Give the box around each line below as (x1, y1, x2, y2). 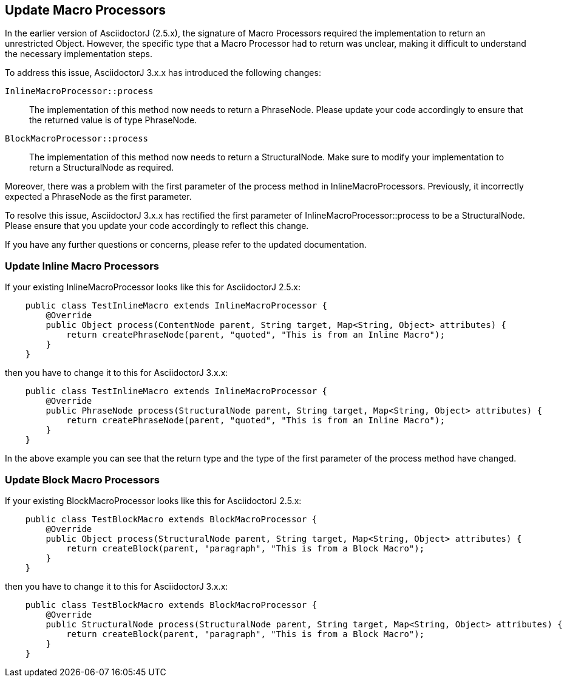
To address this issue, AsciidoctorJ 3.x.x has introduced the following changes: (5, 67, 321, 78)
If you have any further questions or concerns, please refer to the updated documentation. (5, 239, 367, 250)
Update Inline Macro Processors (5, 259, 159, 272)
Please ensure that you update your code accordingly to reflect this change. (5, 220, 309, 231)
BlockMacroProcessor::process (5, 134, 149, 144)
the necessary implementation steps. (5, 49, 153, 60)
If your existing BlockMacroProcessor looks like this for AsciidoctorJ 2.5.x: (5, 495, 302, 506)
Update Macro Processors (5, 2, 166, 18)
